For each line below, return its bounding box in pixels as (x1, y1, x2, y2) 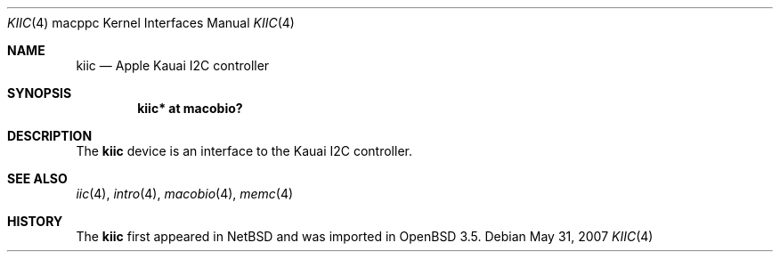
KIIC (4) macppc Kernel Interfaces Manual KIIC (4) (7, 15, 295, 30)
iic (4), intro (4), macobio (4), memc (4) (76, 186, 294, 201)
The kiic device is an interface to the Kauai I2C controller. (76, 143, 412, 158)
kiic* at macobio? (137, 101, 243, 116)
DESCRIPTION (7, 128, 93, 143)
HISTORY (7, 214, 63, 229)
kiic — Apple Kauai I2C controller (76, 58, 270, 73)
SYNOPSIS (7, 85, 72, 101)
